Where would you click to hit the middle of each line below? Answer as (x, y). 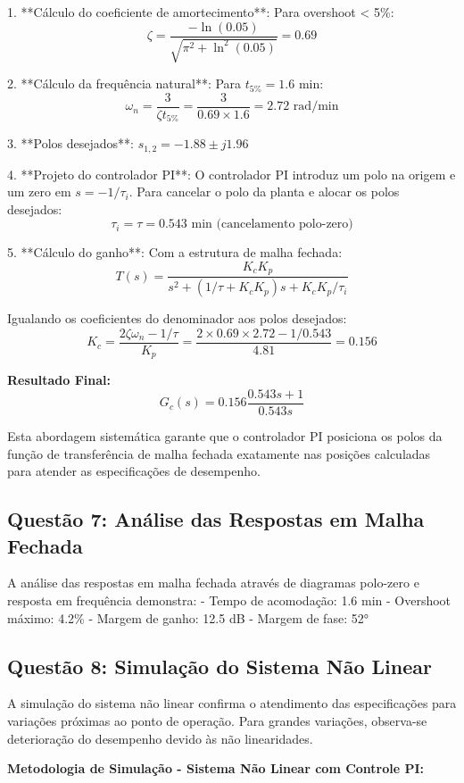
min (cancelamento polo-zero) (272, 225)
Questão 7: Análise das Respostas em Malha (216, 519)
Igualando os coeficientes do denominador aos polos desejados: (177, 318)
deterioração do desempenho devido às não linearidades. (160, 738)
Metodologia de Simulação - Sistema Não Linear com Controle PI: (216, 768)
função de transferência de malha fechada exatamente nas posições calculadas (219, 453)
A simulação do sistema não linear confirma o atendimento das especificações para (232, 703)
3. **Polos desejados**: (70, 143)
